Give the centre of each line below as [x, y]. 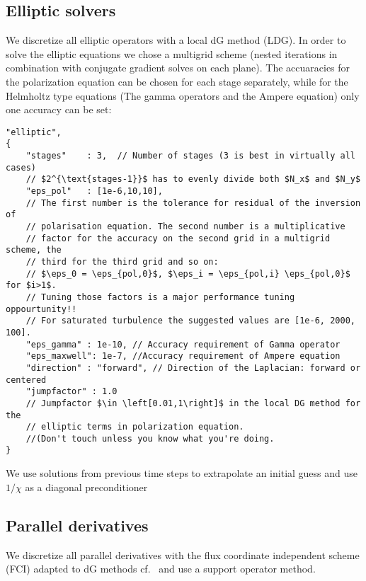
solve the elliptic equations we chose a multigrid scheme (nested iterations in [172, 53]
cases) [21, 167]
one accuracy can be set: [59, 109]
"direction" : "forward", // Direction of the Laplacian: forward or [193, 368]
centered [26, 380]
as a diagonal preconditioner [86, 487]
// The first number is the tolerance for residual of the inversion [193, 203]
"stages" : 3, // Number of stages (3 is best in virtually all [190, 156]
